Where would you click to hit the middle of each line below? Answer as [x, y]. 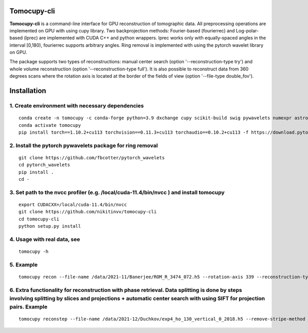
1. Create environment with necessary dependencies [76, 106]
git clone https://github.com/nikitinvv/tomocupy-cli [88, 212]
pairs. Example [28, 307]
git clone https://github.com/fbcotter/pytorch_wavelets [92, 158]
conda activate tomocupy [50, 125]
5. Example [24, 265]
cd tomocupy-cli [39, 219]
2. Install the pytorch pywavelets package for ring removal [84, 145]
